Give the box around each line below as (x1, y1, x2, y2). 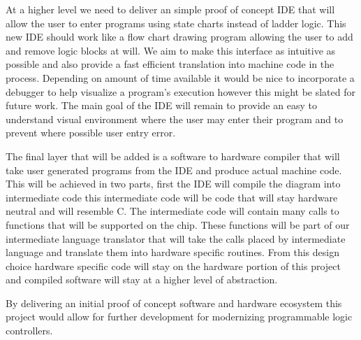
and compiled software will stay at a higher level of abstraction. (6, 272, 278, 287)
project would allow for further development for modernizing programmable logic (6, 309, 353, 324)
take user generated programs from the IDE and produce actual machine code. (6, 162, 342, 177)
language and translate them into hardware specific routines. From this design (6, 245, 339, 260)
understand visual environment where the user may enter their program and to (6, 111, 344, 126)
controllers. (6, 323, 53, 338)
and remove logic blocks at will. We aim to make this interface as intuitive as (6, 43, 336, 57)
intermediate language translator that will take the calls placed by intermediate (6, 231, 346, 246)
